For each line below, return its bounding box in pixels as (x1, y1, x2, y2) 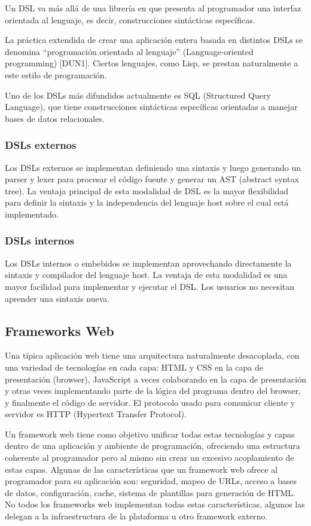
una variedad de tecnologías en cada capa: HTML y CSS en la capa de (5, 360, 263, 373)
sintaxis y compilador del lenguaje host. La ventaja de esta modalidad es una (5, 268, 288, 281)
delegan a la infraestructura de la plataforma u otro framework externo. (5, 510, 268, 522)
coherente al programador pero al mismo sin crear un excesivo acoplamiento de (5, 451, 294, 464)
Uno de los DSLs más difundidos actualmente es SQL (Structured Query (5, 88, 271, 101)
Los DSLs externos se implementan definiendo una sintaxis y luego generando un (5, 161, 301, 173)
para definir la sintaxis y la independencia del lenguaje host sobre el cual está (5, 196, 289, 209)
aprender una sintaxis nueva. (5, 292, 110, 304)
